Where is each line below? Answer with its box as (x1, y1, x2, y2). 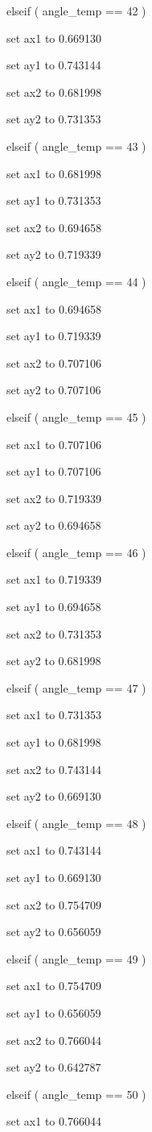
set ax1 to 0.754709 (6, 977, 101, 994)
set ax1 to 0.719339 (6, 571, 101, 588)
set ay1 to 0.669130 (6, 869, 101, 885)
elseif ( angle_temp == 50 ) (6, 1085, 146, 1102)
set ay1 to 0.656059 (6, 1004, 101, 1021)
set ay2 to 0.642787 (6, 1059, 101, 1076)
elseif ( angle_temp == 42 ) (6, 2, 146, 19)
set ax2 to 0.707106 (6, 354, 101, 371)
